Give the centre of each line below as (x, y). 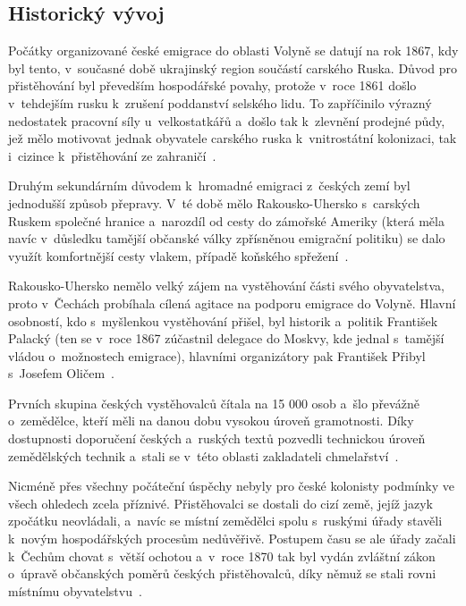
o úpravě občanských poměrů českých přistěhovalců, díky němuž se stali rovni (222, 573)
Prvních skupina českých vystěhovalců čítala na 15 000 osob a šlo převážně (214, 403)
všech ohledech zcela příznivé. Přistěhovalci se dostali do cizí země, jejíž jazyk (220, 503)
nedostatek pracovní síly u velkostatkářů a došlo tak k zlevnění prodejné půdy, (227, 120)
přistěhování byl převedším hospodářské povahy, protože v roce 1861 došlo (212, 85)
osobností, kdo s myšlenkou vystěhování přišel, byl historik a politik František (223, 320)
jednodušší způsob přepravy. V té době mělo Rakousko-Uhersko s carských (214, 202)
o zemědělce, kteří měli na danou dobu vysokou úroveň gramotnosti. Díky (211, 421)
